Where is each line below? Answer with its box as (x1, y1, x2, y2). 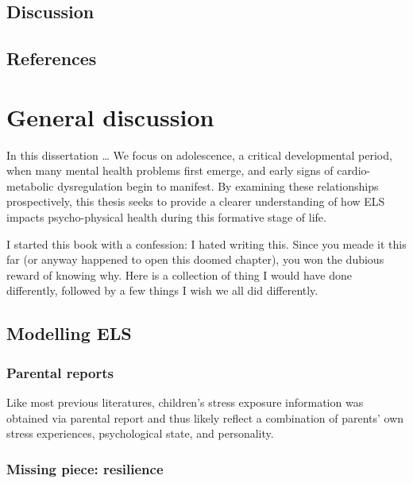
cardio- (337, 162, 371, 179)
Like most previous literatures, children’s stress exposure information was (6, 394, 364, 411)
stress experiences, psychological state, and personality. (6, 425, 274, 442)
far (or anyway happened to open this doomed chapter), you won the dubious (6, 251, 384, 268)
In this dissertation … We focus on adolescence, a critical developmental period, (6, 146, 392, 163)
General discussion (6, 100, 214, 133)
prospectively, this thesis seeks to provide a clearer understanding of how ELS (6, 193, 385, 210)
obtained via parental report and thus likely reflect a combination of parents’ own (6, 409, 404, 426)
